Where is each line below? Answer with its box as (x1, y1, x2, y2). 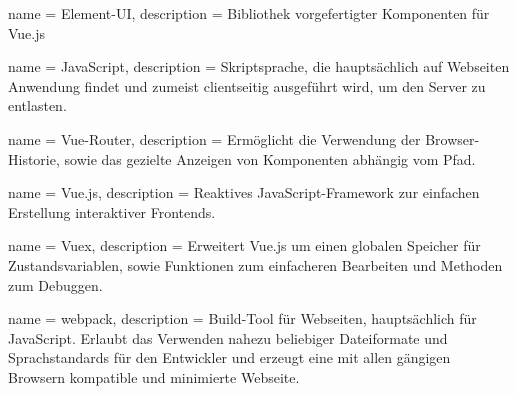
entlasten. (8, 95, 67, 116)
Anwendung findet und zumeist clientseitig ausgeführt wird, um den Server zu (8, 75, 486, 96)
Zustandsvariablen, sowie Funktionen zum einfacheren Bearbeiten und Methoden (8, 254, 503, 275)
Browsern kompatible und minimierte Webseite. (8, 366, 300, 387)
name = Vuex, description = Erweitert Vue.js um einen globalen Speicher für (8, 235, 481, 256)
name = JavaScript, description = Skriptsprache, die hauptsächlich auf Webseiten (8, 56, 510, 77)
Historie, (8, 148, 60, 169)
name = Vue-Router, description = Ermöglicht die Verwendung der (8, 128, 421, 149)
